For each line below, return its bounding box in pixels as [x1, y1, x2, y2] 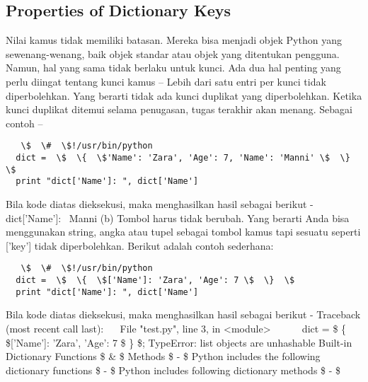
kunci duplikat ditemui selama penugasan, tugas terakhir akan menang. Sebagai [6, 102, 352, 117]
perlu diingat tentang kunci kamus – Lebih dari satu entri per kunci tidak [6, 74, 326, 88]
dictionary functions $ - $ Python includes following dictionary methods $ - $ [6, 362, 341, 377]
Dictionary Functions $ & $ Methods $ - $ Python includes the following [6, 349, 321, 364]
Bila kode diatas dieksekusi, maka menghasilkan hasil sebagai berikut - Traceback [6, 307, 361, 322]
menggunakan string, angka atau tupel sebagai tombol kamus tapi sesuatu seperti [6, 224, 361, 239]
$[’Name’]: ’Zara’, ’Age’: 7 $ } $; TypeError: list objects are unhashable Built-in [6, 335, 352, 349]
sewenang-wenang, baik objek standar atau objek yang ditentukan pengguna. [6, 46, 340, 61]
